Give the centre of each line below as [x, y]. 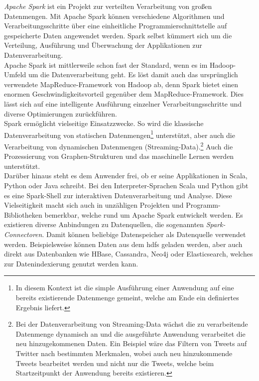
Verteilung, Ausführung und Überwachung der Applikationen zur [103, 45]
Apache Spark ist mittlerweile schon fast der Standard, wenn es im [106, 64]
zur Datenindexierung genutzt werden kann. [71, 263]
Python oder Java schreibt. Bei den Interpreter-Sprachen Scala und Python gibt [126, 185]
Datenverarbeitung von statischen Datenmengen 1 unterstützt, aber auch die [120, 134]
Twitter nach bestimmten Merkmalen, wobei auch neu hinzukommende [124, 353]
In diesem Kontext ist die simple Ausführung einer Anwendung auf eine [125, 288]
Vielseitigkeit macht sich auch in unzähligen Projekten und [94, 205]
